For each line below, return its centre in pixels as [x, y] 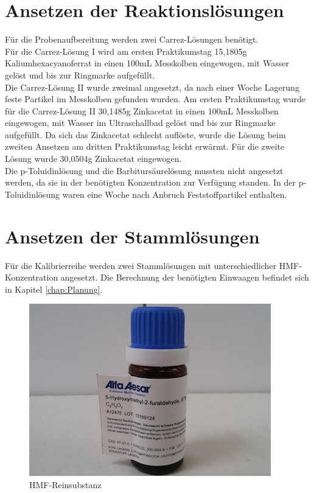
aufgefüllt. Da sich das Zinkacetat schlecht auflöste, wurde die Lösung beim [145, 134]
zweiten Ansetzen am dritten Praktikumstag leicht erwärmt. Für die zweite [145, 146]
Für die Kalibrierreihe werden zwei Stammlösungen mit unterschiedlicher [141, 265]
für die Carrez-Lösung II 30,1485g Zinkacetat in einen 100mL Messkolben [142, 110]
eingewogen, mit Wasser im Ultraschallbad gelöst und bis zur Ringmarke [140, 123]
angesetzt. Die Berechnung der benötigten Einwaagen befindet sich [185, 277]
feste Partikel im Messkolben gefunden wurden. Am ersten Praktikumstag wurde [155, 99]
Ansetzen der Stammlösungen [132, 236]
